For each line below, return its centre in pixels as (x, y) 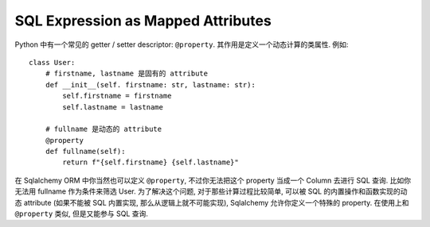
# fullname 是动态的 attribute (104, 129)
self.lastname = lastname (113, 107)
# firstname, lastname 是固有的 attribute (127, 74)
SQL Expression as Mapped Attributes (143, 21)
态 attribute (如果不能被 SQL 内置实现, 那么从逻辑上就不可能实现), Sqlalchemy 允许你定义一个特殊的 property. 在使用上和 (212, 202)
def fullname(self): (85, 152)
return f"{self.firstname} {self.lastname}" (150, 162)
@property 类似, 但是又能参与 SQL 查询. (82, 214)
